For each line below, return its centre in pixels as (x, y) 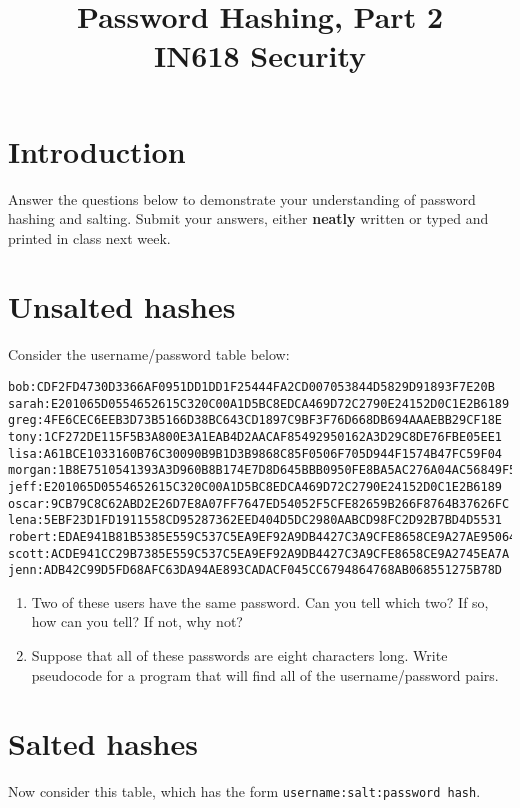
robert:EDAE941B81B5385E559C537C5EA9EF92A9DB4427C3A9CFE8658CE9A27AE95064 (262, 536)
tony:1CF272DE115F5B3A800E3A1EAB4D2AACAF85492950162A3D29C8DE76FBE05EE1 (255, 436)
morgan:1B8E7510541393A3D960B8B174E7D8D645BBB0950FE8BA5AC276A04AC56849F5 (262, 470)
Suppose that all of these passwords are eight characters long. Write (239, 655)
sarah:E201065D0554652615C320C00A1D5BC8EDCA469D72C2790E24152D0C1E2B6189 (259, 403)
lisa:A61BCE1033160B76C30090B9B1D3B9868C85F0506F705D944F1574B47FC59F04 (255, 453)
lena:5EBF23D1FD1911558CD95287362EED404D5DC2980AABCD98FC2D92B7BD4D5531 (255, 520)
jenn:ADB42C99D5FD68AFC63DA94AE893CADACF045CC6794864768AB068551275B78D (255, 570)
